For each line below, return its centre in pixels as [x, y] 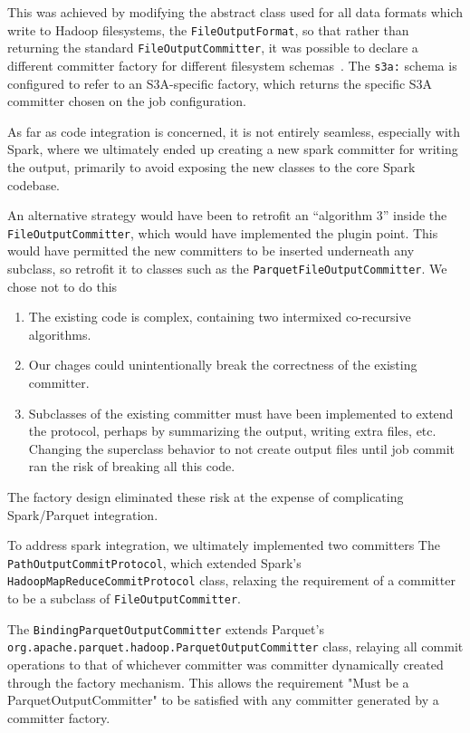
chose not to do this [62, 286]
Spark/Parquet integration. [83, 514]
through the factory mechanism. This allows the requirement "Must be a [208, 682]
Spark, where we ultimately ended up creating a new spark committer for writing [233, 149]
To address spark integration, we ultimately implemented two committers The [224, 545]
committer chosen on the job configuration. [127, 101]
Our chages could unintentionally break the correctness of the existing [223, 365]
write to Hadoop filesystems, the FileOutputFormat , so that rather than [208, 29]
